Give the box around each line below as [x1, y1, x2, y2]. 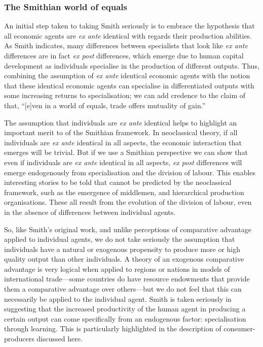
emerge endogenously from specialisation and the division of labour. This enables [4, 167, 256, 177]
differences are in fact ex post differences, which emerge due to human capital [4, 50, 244, 60]
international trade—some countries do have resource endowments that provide [4, 273, 250, 284]
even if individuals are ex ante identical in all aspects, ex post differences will [4, 156, 242, 167]
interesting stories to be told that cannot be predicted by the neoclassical [4, 177, 232, 187]
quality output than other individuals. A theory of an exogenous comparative [4, 254, 244, 264]
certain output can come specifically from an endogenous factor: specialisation [4, 313, 246, 324]
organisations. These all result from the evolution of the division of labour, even [4, 197, 252, 207]
